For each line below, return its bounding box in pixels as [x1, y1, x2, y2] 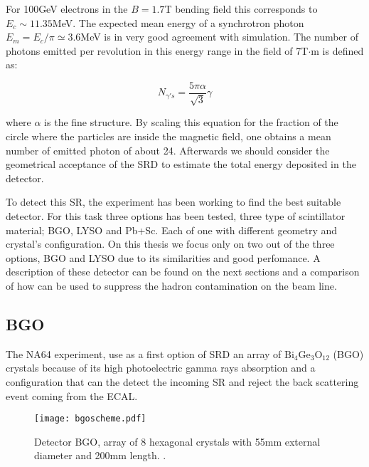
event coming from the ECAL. [6, 388, 138, 403]
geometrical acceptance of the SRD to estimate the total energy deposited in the [6, 157, 356, 172]
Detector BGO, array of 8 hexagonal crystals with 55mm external [34, 434, 321, 448]
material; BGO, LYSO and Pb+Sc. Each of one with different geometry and [6, 222, 338, 237]
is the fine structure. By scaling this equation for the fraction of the [44, 115, 338, 130]
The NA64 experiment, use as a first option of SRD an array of [6, 346, 282, 361]
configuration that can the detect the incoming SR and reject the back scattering [6, 374, 359, 389]
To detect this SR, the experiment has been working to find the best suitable [6, 194, 341, 209]
